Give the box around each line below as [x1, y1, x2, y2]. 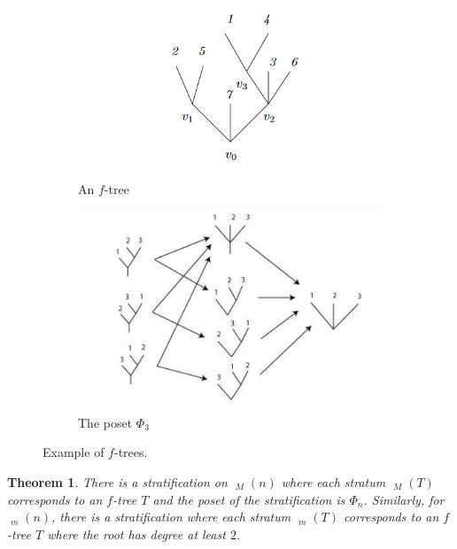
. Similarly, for [363, 490, 445, 508]
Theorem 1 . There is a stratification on [7, 472, 228, 491]
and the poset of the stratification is [152, 490, 345, 508]
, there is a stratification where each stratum [51, 507, 291, 526]
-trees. [113, 443, 148, 461]
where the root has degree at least [47, 524, 226, 543]
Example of [43, 443, 105, 461]
